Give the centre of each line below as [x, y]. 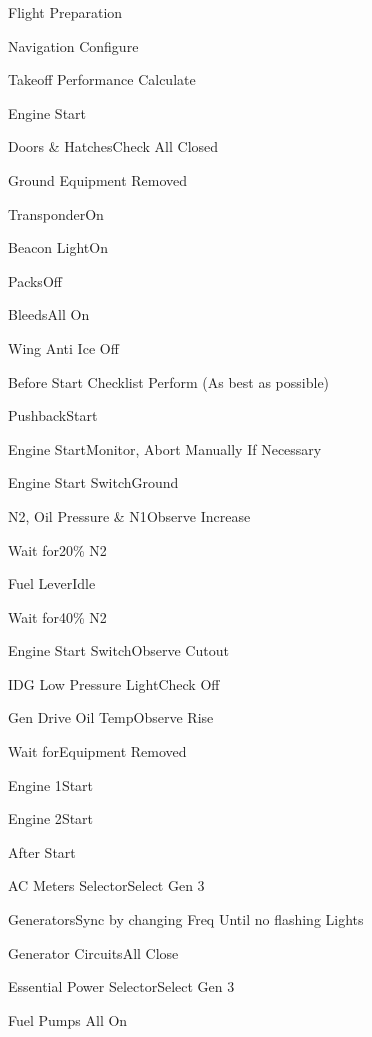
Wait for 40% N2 [57, 616]
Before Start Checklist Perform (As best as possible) [169, 381]
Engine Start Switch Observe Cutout [118, 650]
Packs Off [35, 280]
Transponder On [56, 213]
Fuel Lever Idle [52, 583]
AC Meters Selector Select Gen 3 [106, 885]
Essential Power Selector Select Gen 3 [121, 986]
